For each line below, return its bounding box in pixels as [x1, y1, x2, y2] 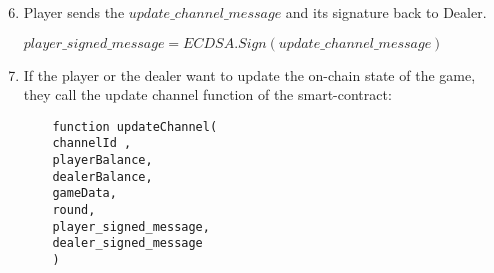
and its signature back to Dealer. [285, 2, 487, 22]
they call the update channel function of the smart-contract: [23, 84, 392, 105]
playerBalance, [52, 153, 153, 168]
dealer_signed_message [52, 236, 203, 251]
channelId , [52, 136, 132, 151]
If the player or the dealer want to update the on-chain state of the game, [23, 64, 476, 85]
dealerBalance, [52, 169, 153, 184]
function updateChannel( [52, 119, 218, 134]
